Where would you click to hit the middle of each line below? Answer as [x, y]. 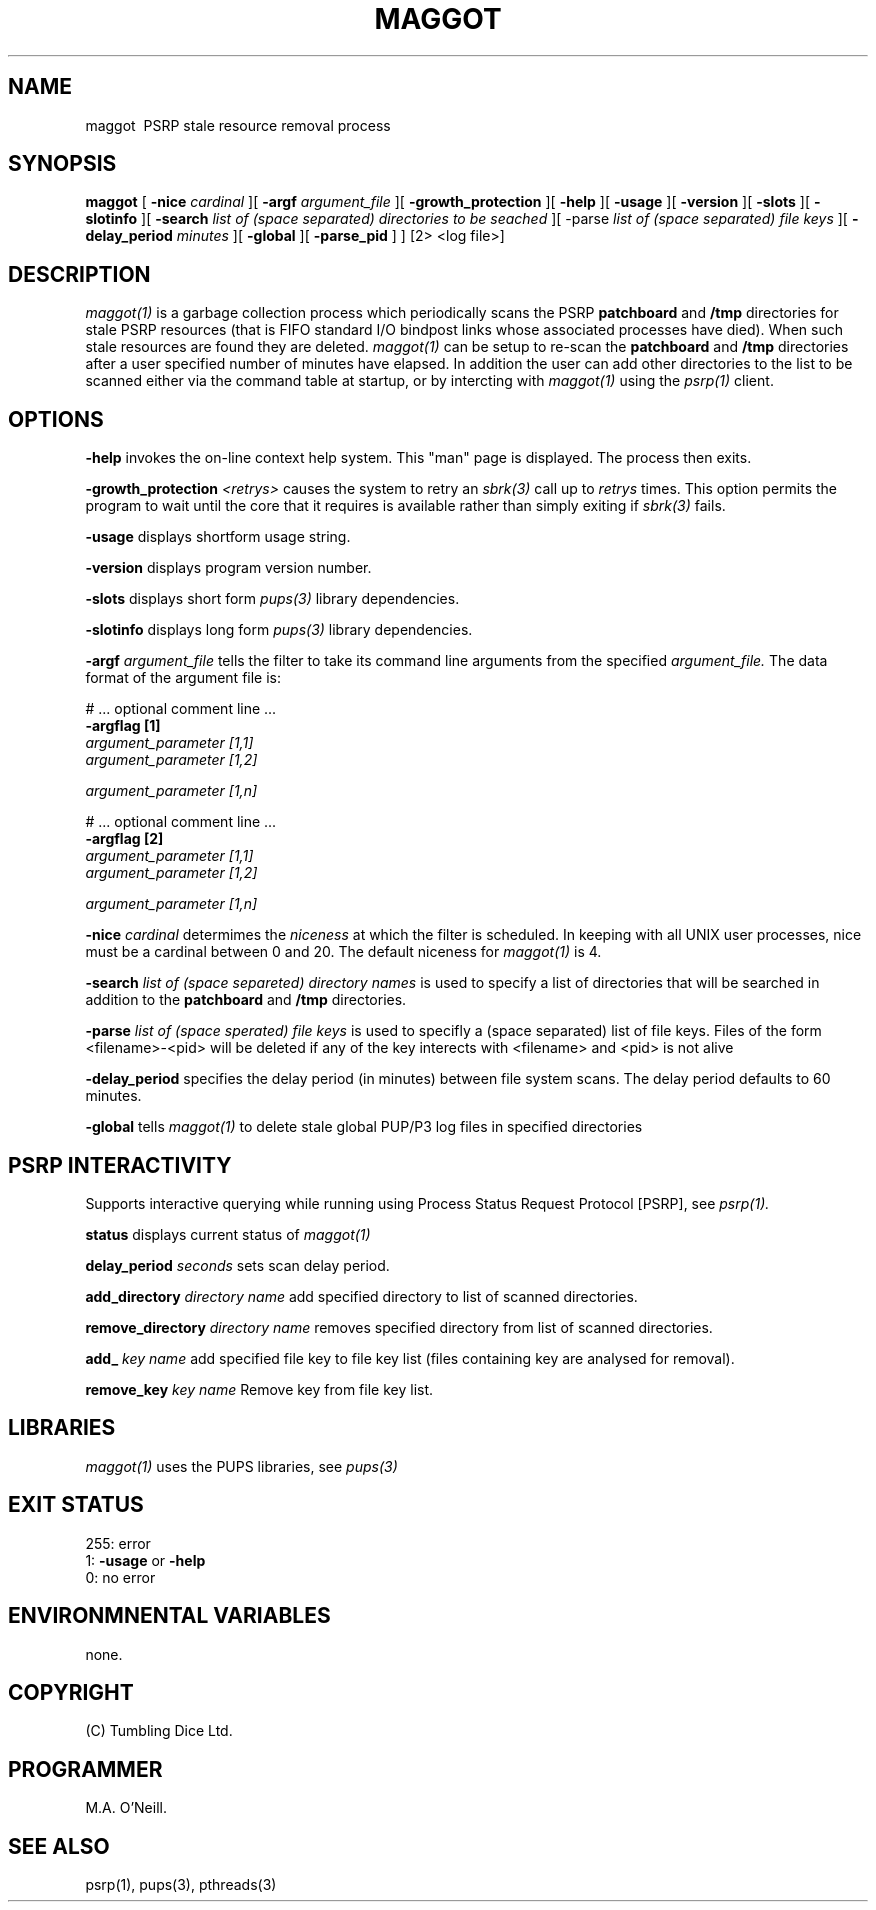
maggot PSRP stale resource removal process [238, 125]
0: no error [120, 1577]
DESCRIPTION [79, 274]
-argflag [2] [124, 839]
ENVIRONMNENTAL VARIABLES [169, 1616]
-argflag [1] [123, 726]
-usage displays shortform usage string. [218, 537]
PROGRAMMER [85, 1769]
